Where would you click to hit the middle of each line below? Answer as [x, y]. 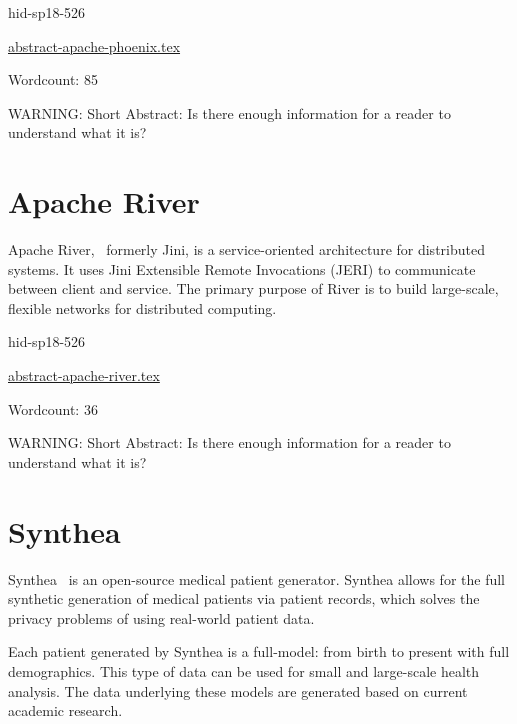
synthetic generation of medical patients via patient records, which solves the [244, 598]
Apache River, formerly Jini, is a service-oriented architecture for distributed [246, 249]
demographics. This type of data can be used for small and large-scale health [244, 670]
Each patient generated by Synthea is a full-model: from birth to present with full [259, 651]
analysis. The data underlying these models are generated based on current [238, 690]
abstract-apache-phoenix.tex [94, 45]
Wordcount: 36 [53, 408]
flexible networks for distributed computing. [142, 307]
